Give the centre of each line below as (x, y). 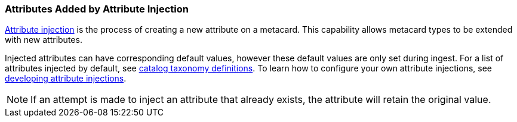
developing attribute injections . (66, 79)
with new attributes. (44, 40)
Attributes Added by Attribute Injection (97, 9)
